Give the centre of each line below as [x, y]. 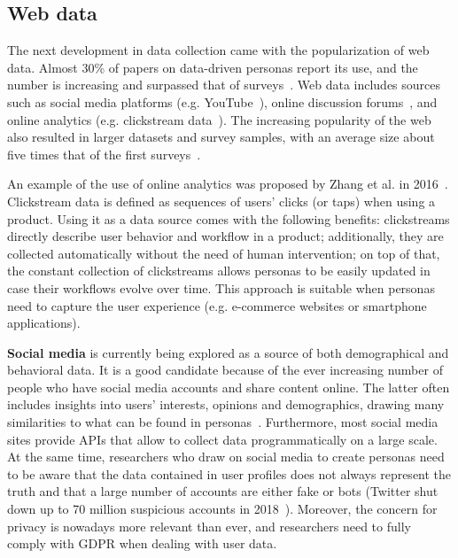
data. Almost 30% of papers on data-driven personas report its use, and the [213, 67]
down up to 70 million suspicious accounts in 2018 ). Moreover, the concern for [222, 509]
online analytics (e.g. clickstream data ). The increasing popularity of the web [219, 119]
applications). [44, 323]
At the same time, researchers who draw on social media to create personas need [226, 457]
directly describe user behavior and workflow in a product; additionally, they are [225, 236]
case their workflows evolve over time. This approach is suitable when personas [221, 287]
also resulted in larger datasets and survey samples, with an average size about [221, 137]
